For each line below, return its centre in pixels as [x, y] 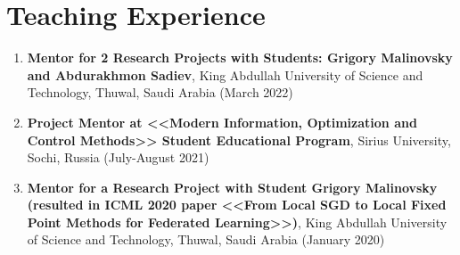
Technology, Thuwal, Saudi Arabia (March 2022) [160, 92]
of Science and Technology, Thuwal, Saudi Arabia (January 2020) [206, 239]
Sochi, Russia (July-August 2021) [118, 157]
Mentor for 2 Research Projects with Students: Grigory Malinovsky [240, 58]
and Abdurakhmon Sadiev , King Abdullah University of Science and [225, 74]
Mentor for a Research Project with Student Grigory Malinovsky [232, 187]
